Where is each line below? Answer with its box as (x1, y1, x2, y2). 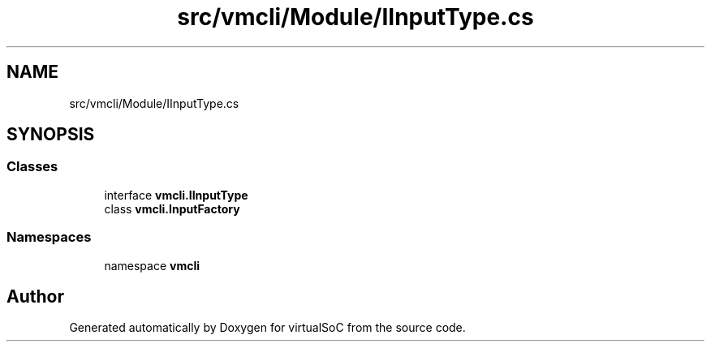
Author (6, 286, 64, 307)
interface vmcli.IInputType (104, 187, 248, 202)
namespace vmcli (104, 258, 200, 273)
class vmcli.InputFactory (104, 201, 240, 216)
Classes (6, 158, 58, 175)
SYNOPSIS (6, 124, 95, 145)
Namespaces (6, 229, 92, 246)
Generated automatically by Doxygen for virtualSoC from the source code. (69, 320, 466, 335)
